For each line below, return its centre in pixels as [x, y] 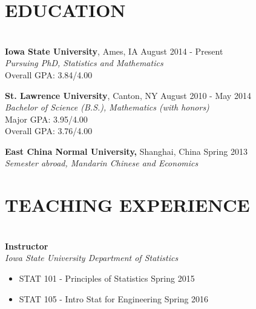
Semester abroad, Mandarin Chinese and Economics [102, 163]
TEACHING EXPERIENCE [127, 205]
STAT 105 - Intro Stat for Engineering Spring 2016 [114, 298]
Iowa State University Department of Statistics [92, 258]
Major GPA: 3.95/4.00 [46, 119]
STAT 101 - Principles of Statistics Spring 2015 [107, 278]
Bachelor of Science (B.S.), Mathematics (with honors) [107, 107]
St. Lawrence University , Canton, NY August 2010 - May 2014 [128, 95]
